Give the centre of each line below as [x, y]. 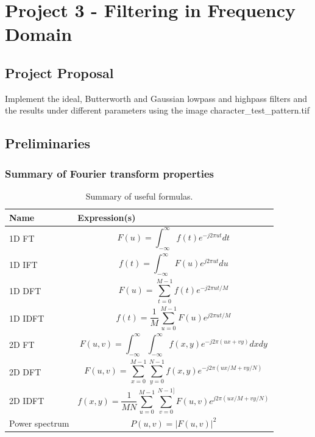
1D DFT [25, 291]
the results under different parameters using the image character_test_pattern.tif [157, 110]
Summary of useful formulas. [139, 196]
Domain [39, 34]
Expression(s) [107, 217]
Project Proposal [59, 72]
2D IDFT [27, 400]
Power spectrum [39, 423]
